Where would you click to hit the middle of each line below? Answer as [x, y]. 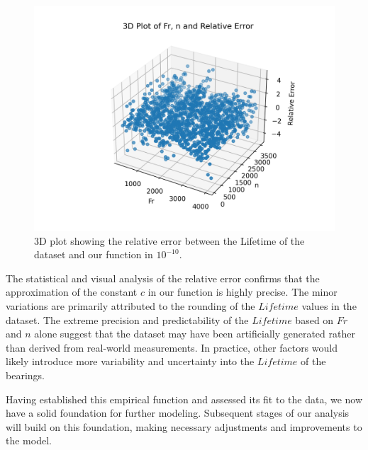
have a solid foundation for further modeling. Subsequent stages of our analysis [178, 413]
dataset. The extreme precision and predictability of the [127, 319]
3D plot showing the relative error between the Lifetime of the [169, 240]
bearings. [25, 375]
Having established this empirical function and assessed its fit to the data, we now [184, 399]
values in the [329, 305]
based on [314, 319]
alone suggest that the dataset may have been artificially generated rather [195, 334]
